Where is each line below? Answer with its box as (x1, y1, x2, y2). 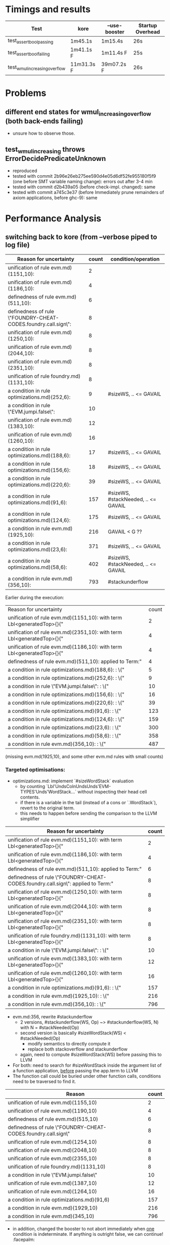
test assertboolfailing (8, 49, 50, 57)
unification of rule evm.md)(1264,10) (8, 1188, 97, 1195)
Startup (138, 22, 157, 29)
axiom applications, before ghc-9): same (12, 194, 98, 201)
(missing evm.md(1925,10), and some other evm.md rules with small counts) (5, 753, 163, 760)
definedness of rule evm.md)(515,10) (8, 1116, 99, 1123)
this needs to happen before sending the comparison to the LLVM (20, 810, 157, 816)
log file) (5, 240, 30, 249)
